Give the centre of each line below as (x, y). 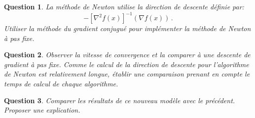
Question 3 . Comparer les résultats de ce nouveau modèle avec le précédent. (120, 100)
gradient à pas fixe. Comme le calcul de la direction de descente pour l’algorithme (127, 64)
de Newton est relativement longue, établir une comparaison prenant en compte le (127, 74)
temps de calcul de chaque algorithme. (61, 84)
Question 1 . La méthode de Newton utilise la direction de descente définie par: (124, 6)
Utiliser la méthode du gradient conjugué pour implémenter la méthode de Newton (127, 28)
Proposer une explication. (42, 110)
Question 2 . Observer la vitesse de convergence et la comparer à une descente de (127, 55)
